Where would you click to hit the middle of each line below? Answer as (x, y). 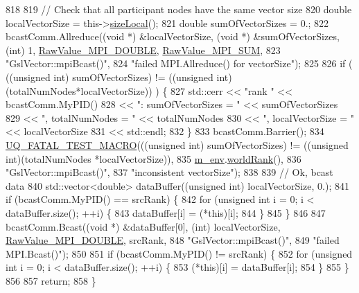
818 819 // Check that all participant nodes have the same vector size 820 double (179, 9)
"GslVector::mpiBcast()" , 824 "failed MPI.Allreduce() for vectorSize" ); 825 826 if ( (179, 63)
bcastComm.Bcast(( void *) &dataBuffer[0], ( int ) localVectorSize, (143, 226)
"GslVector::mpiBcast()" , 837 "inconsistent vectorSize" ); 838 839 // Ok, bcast (169, 172)
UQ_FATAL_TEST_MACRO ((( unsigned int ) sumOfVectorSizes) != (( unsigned (177, 144)
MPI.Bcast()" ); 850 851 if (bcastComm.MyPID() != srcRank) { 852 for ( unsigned (179, 253)
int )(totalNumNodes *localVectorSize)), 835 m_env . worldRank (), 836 (154, 158)
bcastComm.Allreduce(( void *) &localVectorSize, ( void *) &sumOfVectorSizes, (173, 36)
